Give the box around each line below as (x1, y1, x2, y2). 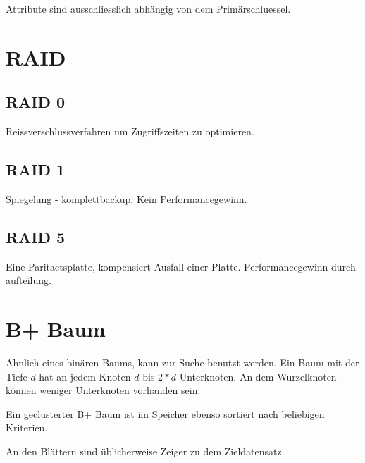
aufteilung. (6, 273, 51, 288)
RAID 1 (6, 159, 66, 180)
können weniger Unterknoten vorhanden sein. (6, 383, 201, 397)
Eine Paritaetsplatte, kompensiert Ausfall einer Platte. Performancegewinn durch (6, 259, 356, 273)
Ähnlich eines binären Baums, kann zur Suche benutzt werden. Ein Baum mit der (6, 355, 359, 370)
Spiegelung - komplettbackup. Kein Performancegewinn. (6, 191, 247, 206)
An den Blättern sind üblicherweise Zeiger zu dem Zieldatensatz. (6, 444, 285, 459)
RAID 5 (6, 226, 66, 247)
